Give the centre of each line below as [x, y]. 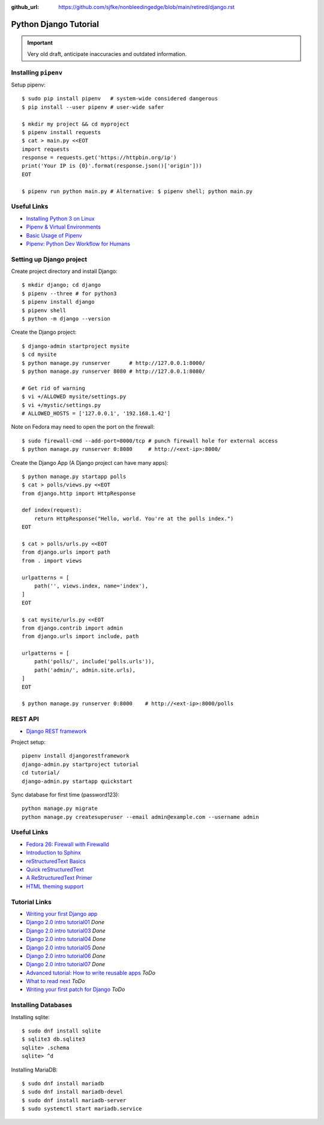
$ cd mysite [39, 354]
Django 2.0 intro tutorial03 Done [66, 930]
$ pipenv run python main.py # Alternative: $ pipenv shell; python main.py [137, 191]
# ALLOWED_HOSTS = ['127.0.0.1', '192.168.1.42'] [96, 413]
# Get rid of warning [53, 388]
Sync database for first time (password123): [65, 794]
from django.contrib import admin [72, 628]
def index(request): [52, 510]
